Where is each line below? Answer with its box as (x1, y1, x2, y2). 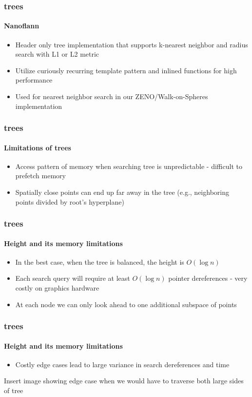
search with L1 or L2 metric (15, 49, 99, 59)
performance (15, 75, 53, 85)
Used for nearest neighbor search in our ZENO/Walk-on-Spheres (15, 91, 208, 102)
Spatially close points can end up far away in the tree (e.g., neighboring (15, 187, 229, 197)
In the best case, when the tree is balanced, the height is (15, 256, 184, 267)
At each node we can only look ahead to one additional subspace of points (15, 299, 237, 309)
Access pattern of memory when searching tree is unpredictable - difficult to (15, 161, 242, 171)
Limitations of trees (4, 142, 71, 152)
